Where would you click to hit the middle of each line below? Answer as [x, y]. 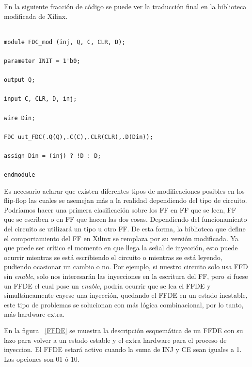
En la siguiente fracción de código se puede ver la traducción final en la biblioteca [125, 6]
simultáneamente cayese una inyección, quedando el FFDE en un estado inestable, [126, 295]
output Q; [20, 80]
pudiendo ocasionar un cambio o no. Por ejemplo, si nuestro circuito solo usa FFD [126, 267]
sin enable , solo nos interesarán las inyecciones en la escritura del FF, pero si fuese [126, 276]
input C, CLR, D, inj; [40, 99]
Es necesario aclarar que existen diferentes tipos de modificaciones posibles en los [124, 191]
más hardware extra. [34, 314]
